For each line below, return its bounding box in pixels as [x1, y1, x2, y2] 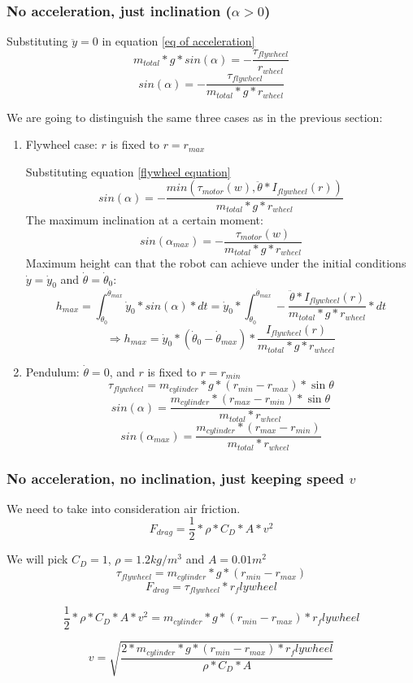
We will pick [7, 550, 68, 568]
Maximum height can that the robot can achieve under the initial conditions [25, 254, 406, 272]
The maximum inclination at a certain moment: [25, 211, 263, 228]
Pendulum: [25, 363, 80, 380]
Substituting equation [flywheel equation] [25, 163, 231, 180]
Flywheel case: [25, 136, 98, 153]
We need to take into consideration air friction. [7, 499, 241, 516]
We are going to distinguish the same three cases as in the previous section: [7, 108, 383, 125]
